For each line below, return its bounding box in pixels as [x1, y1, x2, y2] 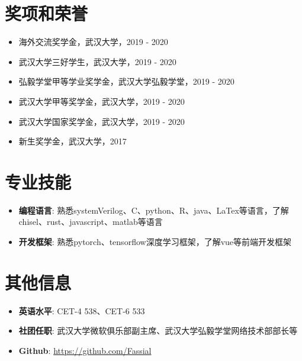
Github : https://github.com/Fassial [18, 344, 152, 356]
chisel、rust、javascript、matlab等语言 [18, 215, 163, 228]
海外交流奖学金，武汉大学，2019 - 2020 [18, 36, 168, 48]
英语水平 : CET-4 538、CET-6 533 [18, 304, 145, 317]
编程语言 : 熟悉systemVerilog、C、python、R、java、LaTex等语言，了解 [18, 204, 289, 216]
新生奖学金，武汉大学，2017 [18, 135, 127, 147]
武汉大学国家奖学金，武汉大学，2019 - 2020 [18, 115, 185, 127]
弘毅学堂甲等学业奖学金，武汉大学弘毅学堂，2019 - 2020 [18, 75, 234, 88]
